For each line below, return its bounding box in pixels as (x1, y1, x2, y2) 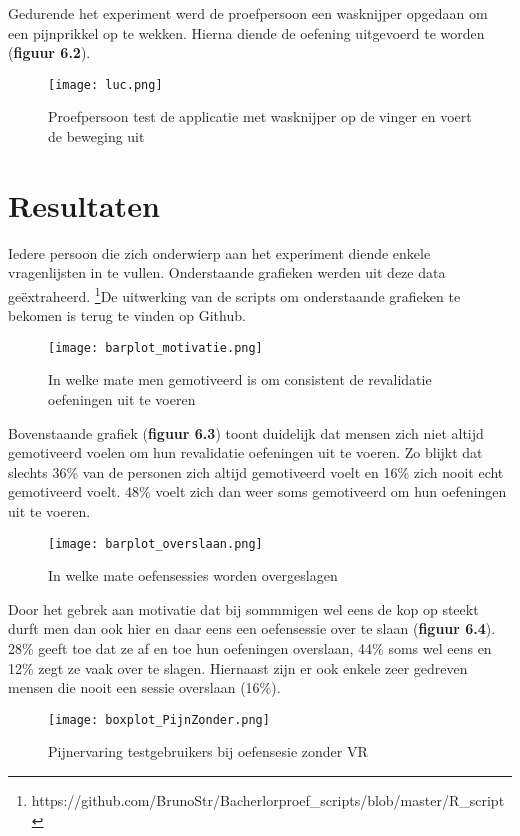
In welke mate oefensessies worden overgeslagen (48, 565, 338, 586)
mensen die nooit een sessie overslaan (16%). (8, 677, 281, 698)
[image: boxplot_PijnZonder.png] (48, 712, 270, 727)
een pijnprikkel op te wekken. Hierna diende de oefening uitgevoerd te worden (8, 22, 485, 43)
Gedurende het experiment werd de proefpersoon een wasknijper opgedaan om (8, 3, 488, 23)
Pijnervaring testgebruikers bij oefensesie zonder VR (48, 741, 368, 762)
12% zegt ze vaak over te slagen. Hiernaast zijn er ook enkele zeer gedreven (8, 657, 468, 678)
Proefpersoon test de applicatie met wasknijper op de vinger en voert (48, 106, 472, 127)
